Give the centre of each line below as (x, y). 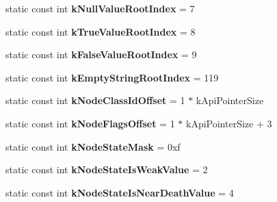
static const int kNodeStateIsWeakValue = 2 (107, 169)
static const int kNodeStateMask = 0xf (93, 146)
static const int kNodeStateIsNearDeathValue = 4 (120, 192)
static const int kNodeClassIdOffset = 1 (95, 100)
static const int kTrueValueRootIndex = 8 (101, 31)
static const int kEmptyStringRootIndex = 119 (112, 77)
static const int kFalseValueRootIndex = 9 (101, 54)
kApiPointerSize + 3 (229, 123)
